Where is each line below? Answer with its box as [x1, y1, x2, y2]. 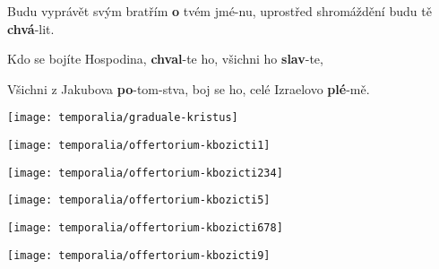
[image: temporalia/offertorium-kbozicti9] [7, 248, 271, 262]
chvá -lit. [7, 19, 55, 38]
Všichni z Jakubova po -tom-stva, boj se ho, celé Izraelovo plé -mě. [7, 79, 370, 98]
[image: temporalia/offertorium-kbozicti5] [7, 194, 271, 207]
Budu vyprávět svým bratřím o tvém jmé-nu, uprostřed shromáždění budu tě [7, 2, 432, 20]
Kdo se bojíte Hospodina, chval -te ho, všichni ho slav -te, [7, 49, 323, 68]
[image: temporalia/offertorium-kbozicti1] [7, 139, 271, 152]
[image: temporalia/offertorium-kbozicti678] [7, 221, 283, 234]
